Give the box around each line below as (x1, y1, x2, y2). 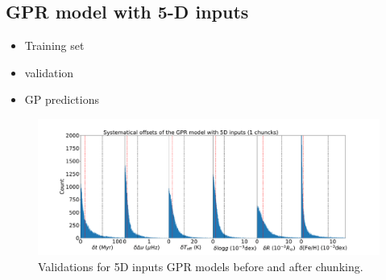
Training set (24, 37, 85, 54)
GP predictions (24, 91, 100, 108)
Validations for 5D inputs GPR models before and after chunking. (38, 257, 363, 274)
